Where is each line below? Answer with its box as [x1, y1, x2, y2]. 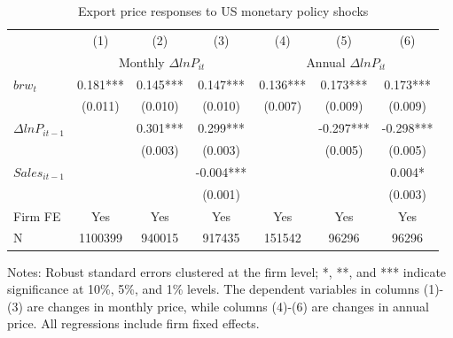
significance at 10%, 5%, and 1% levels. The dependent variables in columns [7, 280, 420, 298]
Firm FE [13, 206, 61, 225]
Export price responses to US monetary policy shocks [77, 2, 369, 19]
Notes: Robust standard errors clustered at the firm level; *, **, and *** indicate [7, 262, 447, 280]
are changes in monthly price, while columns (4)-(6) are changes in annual [27, 296, 429, 315]
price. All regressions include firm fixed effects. [7, 314, 260, 333]
